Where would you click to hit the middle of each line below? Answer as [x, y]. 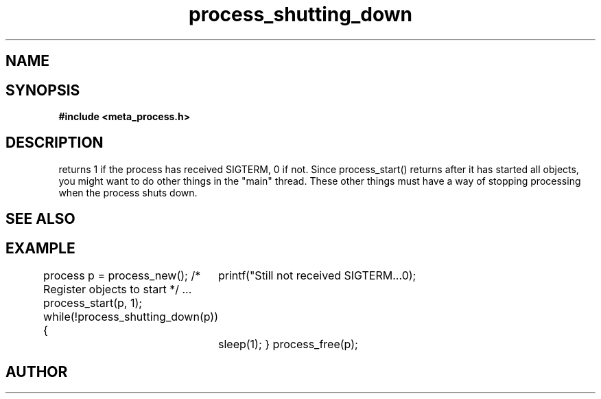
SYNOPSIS [43, 90]
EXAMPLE [40, 248]
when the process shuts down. [128, 192]
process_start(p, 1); [93, 303]
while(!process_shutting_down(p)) [131, 317]
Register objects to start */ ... [118, 289]
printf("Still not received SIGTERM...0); [317, 276]
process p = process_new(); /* [122, 276]
